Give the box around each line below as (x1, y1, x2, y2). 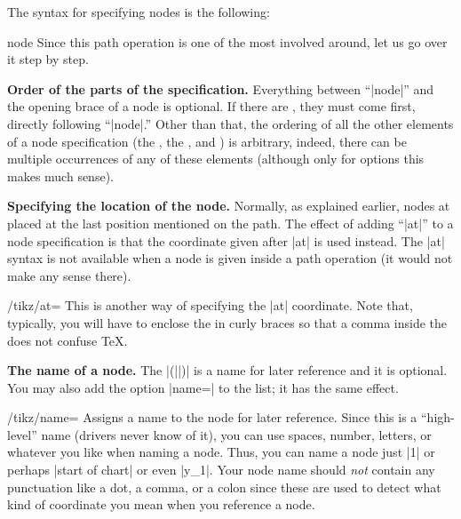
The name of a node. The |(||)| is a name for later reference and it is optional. (7, 361, 448, 379)
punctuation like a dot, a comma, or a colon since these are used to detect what (7, 477, 441, 496)
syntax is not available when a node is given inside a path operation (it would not (7, 249, 453, 267)
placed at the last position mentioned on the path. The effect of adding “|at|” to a (7, 213, 454, 232)
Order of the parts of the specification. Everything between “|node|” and (7, 79, 434, 98)
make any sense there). (7, 266, 131, 284)
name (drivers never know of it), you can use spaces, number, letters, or (41, 425, 432, 443)
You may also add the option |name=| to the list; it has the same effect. (7, 378, 399, 396)
